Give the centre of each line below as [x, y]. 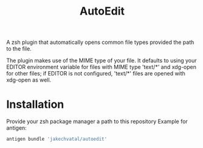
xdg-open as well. [29, 80]
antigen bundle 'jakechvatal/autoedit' [57, 139]
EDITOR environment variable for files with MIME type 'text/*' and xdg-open [101, 67]
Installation [35, 104]
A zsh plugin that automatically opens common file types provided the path [100, 42]
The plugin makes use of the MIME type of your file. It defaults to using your [101, 61]
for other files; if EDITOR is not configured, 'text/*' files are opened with [96, 74]
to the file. [19, 49]
